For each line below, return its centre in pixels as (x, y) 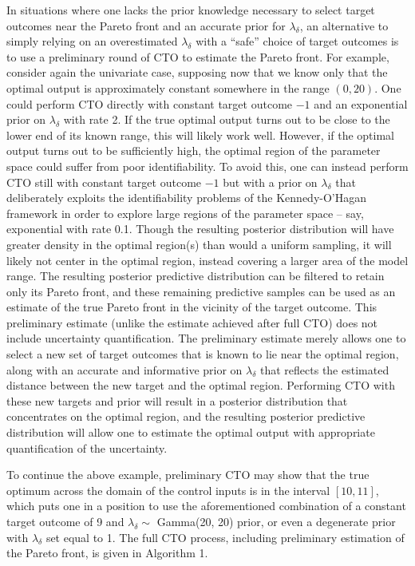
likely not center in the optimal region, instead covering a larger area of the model (207, 260)
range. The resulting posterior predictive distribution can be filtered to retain (196, 276)
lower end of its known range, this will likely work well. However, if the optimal (201, 135)
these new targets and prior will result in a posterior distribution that (177, 400)
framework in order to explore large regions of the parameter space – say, (185, 213)
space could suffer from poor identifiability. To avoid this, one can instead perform (207, 166)
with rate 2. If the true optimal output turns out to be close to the (227, 119)
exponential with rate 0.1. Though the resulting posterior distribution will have (200, 229)
